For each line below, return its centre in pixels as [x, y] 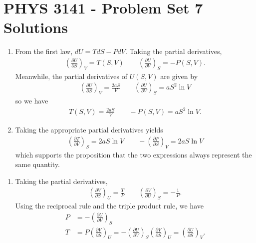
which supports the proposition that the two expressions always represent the [133, 154]
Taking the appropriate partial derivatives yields [89, 130]
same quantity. [37, 164]
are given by [179, 76]
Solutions [36, 27]
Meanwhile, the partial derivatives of [71, 76]
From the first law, [44, 51]
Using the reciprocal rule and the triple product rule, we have [109, 206]
